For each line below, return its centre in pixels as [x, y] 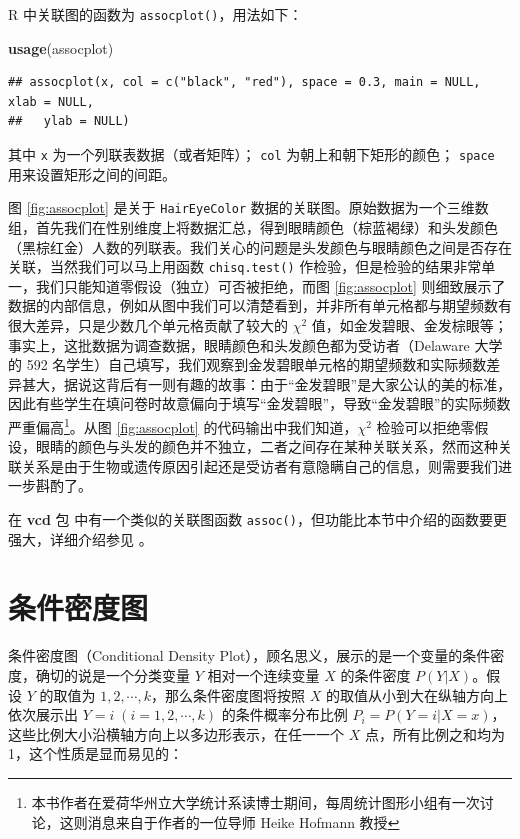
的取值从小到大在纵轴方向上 [416, 694]
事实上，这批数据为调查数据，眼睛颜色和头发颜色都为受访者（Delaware [239, 344]
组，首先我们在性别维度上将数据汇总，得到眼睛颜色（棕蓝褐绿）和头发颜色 [253, 226]
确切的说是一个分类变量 [112, 674]
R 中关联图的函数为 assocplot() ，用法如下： [155, 14]
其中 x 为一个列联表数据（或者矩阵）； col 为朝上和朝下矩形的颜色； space [251, 154]
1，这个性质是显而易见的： [95, 753]
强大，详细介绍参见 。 [80, 538]
